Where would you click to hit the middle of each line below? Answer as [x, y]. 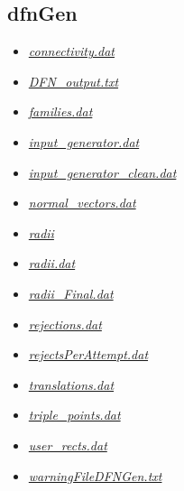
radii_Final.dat [71, 293]
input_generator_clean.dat [102, 172]
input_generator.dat [84, 141]
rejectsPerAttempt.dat [88, 354]
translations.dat [71, 384]
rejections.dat [65, 324]
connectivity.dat [71, 51]
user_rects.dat [68, 445]
